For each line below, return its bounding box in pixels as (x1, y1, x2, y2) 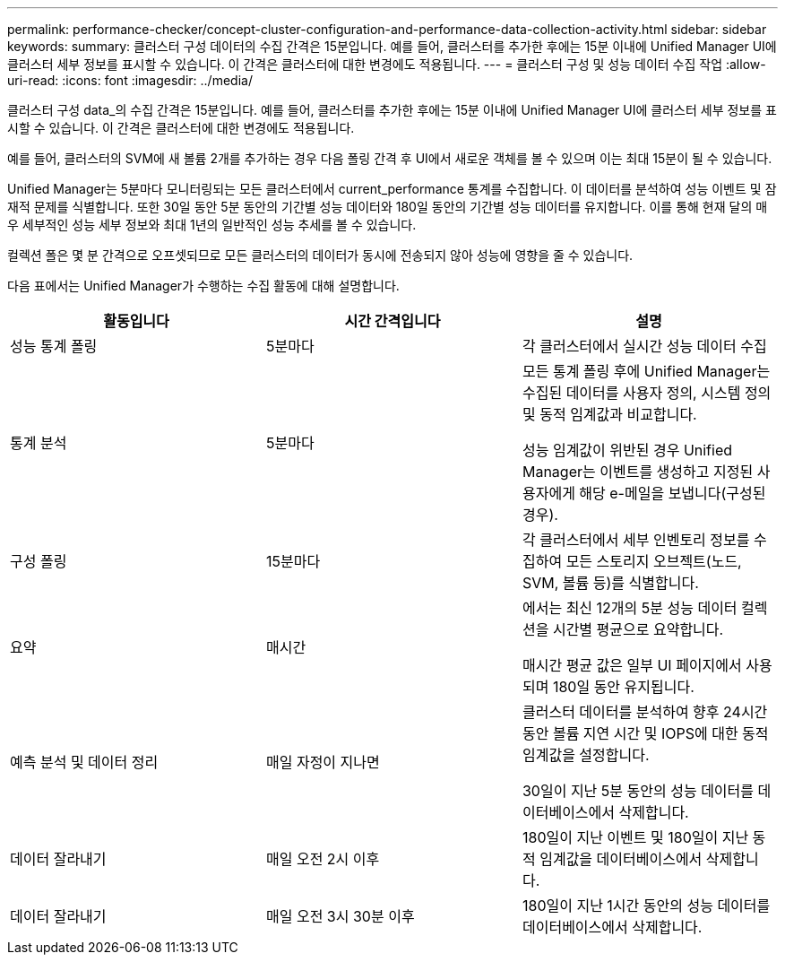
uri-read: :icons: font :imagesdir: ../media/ (7, 73, 253, 88)
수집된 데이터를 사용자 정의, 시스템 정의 (522, 384, 772, 402)
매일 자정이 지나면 (265, 753, 380, 771)
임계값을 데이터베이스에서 (539, 850, 703, 868)
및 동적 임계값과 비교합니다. (522, 405, 697, 423)
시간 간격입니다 (344, 312, 441, 330)
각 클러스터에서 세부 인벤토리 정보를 (522, 531, 750, 549)
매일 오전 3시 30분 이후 (265, 907, 415, 925)
